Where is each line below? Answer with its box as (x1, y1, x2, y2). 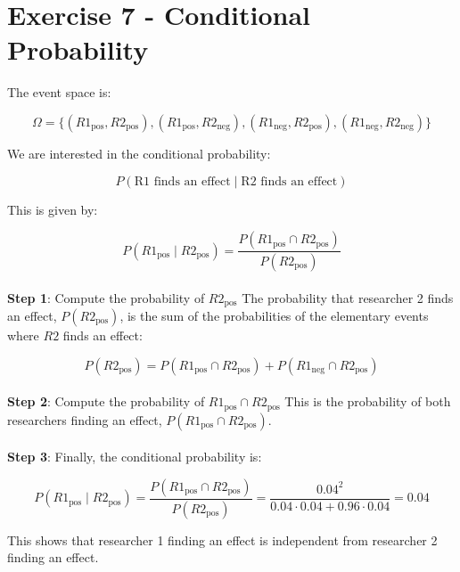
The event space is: (7, 83, 111, 102)
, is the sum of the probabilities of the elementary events (119, 306, 429, 325)
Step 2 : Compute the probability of (7, 392, 205, 411)
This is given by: (7, 200, 98, 218)
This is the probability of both (284, 392, 451, 411)
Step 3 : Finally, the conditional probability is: (7, 447, 262, 466)
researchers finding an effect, (7, 410, 162, 429)
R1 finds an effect (134, 175, 231, 188)
